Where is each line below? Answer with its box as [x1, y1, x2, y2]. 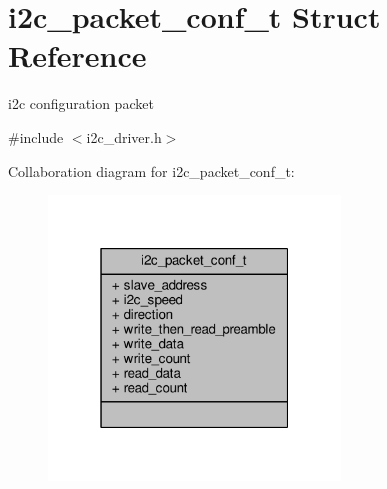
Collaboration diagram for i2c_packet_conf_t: [8, 160, 295, 181]
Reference [8, 35, 147, 76]
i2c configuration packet [8, 93, 154, 114]
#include [8, 126, 64, 147]
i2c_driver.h [86, 126, 162, 147]
